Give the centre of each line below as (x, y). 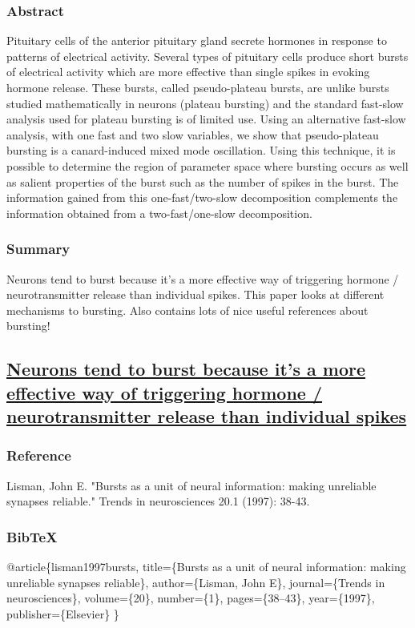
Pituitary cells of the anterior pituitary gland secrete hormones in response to (197, 40)
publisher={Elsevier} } (63, 613)
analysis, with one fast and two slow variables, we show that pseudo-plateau (193, 134)
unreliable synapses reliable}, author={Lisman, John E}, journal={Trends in (196, 582)
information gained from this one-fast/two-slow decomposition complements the (202, 197)
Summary (38, 249)
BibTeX (32, 536)
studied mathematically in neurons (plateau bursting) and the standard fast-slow (205, 103)
